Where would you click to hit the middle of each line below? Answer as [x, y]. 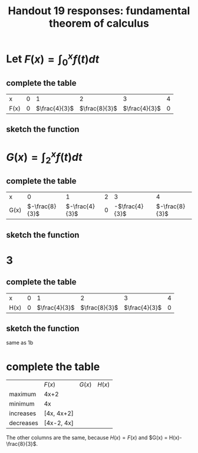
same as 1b [20, 343]
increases [23, 413]
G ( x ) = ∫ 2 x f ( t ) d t [44, 157]
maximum [23, 394]
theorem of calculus [99, 23]
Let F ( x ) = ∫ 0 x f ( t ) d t [53, 59]
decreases [24, 423]
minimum [22, 404]
